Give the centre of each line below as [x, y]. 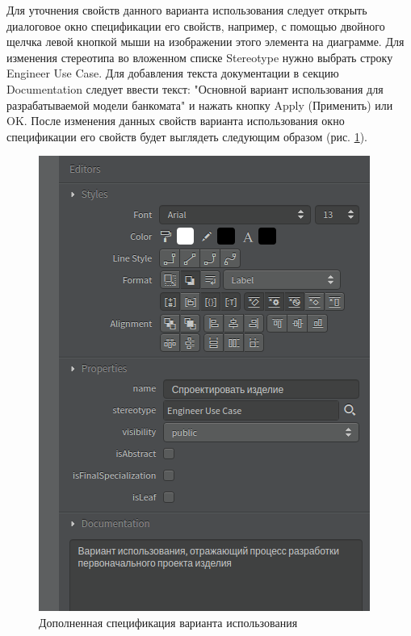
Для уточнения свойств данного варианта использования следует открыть [187, 10]
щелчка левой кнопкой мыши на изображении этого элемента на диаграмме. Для [205, 42]
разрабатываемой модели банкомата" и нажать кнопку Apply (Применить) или [200, 105]
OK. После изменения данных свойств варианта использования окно [176, 121]
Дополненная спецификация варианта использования [168, 622]
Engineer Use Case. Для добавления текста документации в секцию [173, 73]
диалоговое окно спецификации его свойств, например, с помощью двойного [196, 25]
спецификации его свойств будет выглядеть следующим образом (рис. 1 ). [187, 136]
